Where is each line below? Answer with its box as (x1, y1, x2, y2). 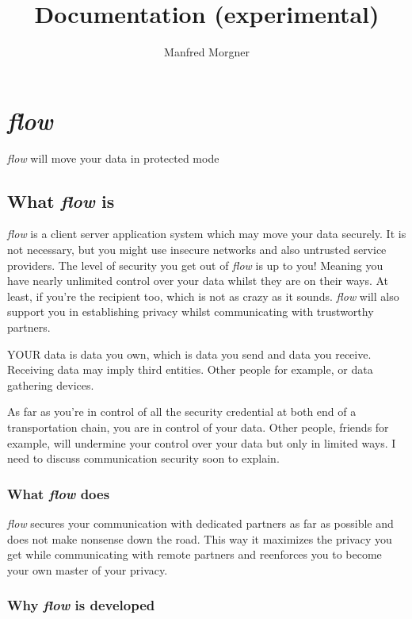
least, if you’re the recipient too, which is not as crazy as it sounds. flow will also (7, 287, 399, 304)
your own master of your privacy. (7, 561, 168, 578)
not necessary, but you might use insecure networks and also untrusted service (7, 241, 387, 258)
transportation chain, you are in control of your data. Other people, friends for (7, 418, 389, 435)
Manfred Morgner (164, 44, 250, 60)
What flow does (7, 483, 110, 503)
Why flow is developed (7, 595, 155, 615)
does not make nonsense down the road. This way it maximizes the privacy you (7, 530, 392, 547)
